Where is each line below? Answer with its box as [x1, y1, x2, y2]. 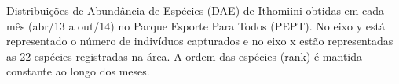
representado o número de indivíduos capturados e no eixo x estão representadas [6, 33, 394, 49]
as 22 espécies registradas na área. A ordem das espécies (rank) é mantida [6, 47, 363, 64]
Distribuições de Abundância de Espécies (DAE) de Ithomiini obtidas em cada [6, 2, 385, 18]
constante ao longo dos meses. [6, 63, 150, 79]
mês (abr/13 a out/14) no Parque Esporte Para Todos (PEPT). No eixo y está [6, 17, 385, 33]
